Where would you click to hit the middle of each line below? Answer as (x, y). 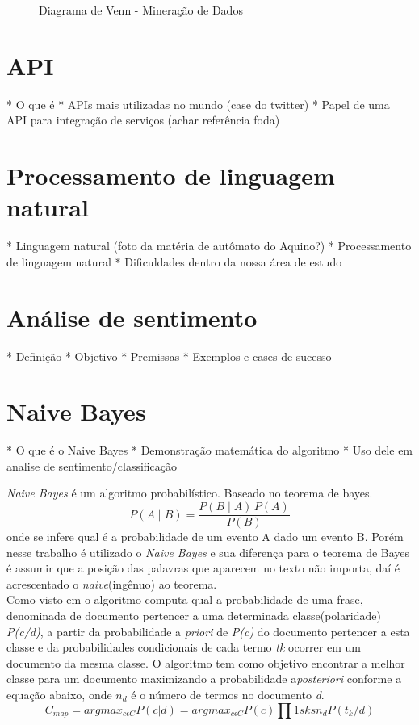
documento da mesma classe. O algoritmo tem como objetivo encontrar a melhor (206, 662)
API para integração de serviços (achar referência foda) (143, 120)
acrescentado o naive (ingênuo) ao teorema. (112, 583)
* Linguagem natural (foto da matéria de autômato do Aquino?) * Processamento (209, 246)
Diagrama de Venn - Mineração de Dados (141, 10)
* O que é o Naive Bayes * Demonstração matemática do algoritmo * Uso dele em (210, 450)
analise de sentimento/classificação (92, 465)
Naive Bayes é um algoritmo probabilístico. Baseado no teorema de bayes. (190, 493)
